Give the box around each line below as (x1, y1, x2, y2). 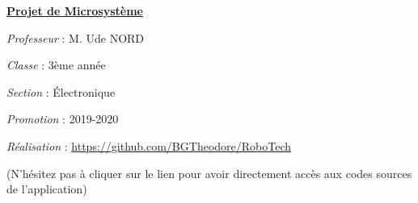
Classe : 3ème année (6, 56, 106, 73)
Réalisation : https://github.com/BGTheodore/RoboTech (6, 137, 292, 154)
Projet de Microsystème (6, 2, 143, 19)
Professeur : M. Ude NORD (6, 29, 145, 46)
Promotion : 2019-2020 (6, 110, 119, 127)
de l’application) (6, 180, 87, 197)
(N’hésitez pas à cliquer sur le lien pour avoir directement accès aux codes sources (6, 164, 412, 181)
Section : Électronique (6, 83, 116, 100)
